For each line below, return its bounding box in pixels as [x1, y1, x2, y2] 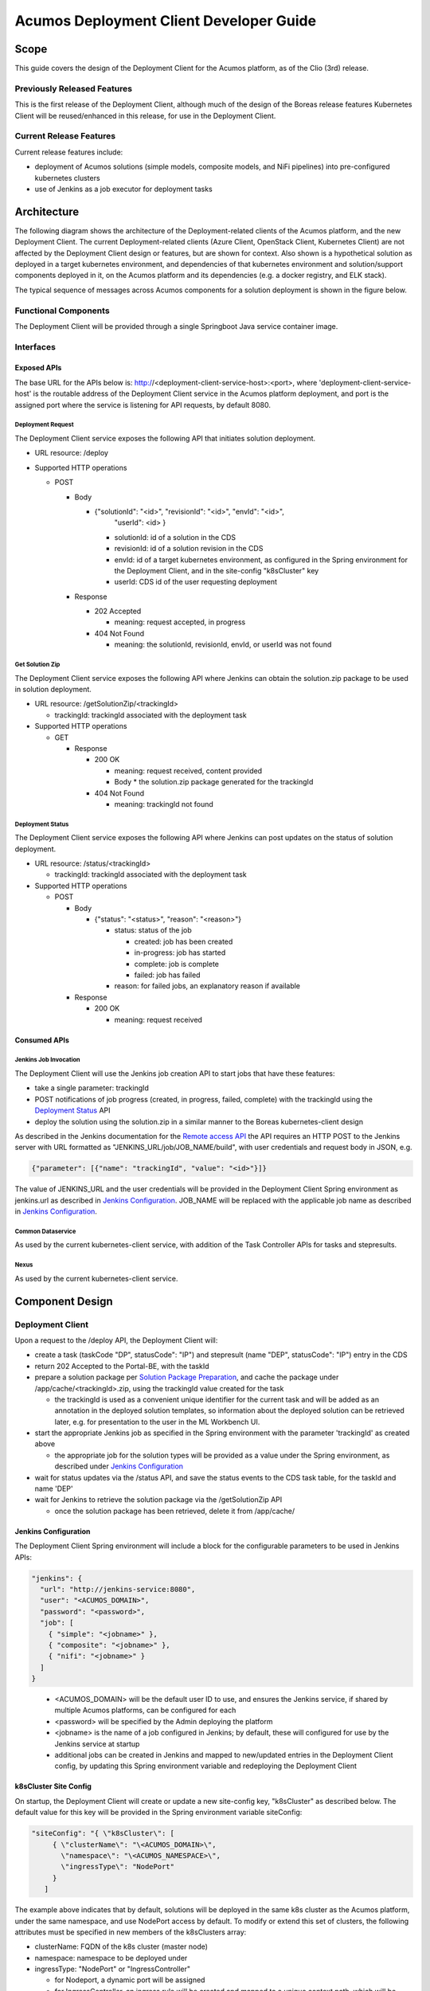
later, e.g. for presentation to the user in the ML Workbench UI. [54, 1417, 260, 1426]
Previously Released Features [14, 83, 133, 94]
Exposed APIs [14, 363, 62, 373]
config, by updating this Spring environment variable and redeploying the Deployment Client [54, 1761, 358, 1771]
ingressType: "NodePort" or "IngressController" [34, 1964, 191, 1974]
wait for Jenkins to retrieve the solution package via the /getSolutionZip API [34, 1495, 283, 1504]
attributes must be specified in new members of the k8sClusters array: [14, 1927, 247, 1937]
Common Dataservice [14, 1227, 76, 1235]
